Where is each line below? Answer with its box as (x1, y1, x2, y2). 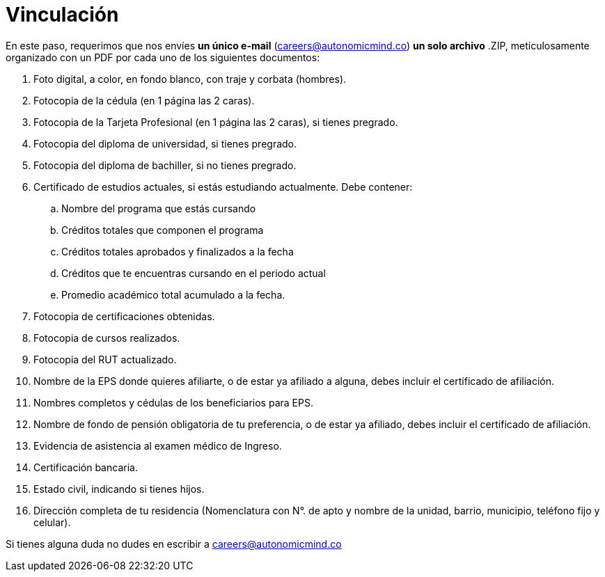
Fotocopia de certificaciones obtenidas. (33, 310, 215, 322)
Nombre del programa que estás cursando (61, 202, 256, 214)
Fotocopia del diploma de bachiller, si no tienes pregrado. (33, 159, 297, 171)
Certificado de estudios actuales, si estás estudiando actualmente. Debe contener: (33, 180, 413, 193)
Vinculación (6, 3, 119, 26)
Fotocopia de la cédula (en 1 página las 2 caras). (33, 94, 255, 106)
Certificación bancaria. (33, 461, 138, 473)
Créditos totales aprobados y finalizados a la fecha (61, 245, 294, 258)
